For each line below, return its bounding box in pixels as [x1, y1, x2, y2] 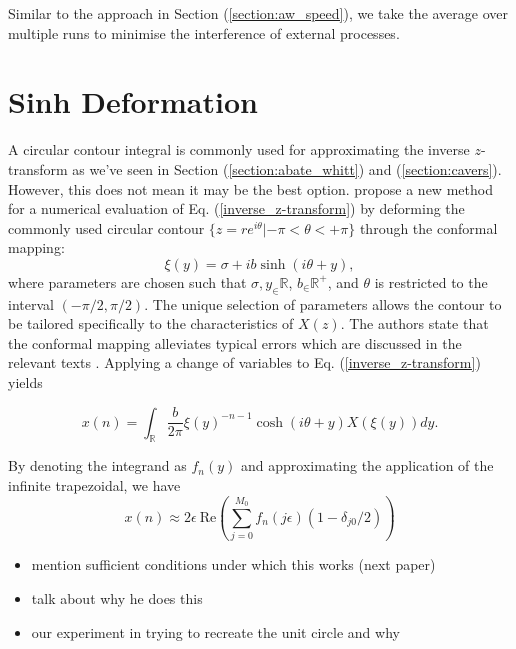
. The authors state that [340, 313, 489, 334]
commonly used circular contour [8, 217, 205, 238]
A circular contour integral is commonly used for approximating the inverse [8, 139, 470, 160]
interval [8, 293, 54, 314]
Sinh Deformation [8, 81, 258, 122]
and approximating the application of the [241, 455, 494, 476]
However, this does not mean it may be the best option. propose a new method [8, 178, 493, 199]
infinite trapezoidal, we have [8, 475, 181, 496]
